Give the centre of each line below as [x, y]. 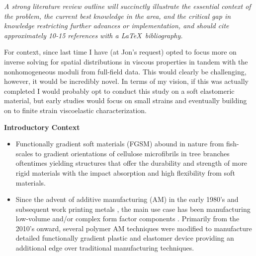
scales [24, 153]
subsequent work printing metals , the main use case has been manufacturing [133, 209]
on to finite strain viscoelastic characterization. [75, 110]
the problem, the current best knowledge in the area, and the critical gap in [118, 16]
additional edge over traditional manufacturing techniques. [105, 248]
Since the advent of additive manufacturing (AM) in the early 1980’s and [127, 199]
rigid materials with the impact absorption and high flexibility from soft [125, 172]
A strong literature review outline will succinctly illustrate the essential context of [128, 6]
